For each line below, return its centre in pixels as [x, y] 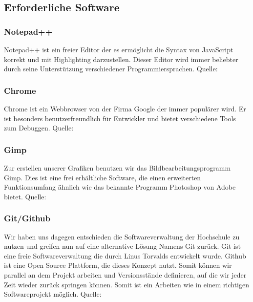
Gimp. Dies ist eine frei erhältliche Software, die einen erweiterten [103, 177]
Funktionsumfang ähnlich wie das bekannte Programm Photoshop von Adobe [120, 187]
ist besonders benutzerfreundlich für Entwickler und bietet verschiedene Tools [120, 118]
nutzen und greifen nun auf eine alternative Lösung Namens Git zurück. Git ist [122, 246]
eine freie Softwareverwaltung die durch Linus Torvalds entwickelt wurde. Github [125, 255]
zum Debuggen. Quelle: [39, 128]
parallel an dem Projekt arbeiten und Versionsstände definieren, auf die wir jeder [125, 274]
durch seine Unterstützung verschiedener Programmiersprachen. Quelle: [111, 69]
